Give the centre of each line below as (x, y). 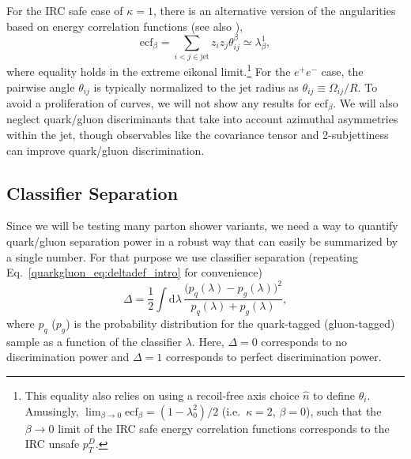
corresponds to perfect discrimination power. (274, 357)
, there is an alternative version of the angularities (274, 10)
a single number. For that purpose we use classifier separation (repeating (183, 256)
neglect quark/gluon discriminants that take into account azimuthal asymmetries (202, 119)
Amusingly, (52, 410)
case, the (342, 71)
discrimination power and (68, 357)
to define (334, 395)
